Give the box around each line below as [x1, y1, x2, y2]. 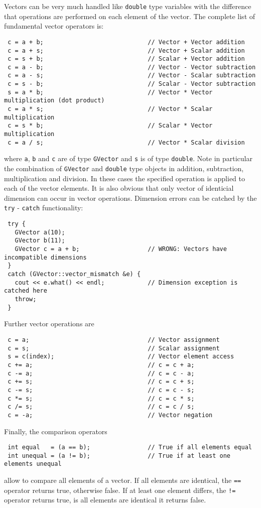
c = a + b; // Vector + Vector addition [8, 38, 245, 46]
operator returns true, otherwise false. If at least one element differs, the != [4, 484, 236, 495]
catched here [4, 287, 47, 295]
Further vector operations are [4, 318, 94, 329]
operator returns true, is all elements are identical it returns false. [4, 494, 206, 505]
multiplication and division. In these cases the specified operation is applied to [4, 173, 245, 183]
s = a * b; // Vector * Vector [8, 88, 213, 96]
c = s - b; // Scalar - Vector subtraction [8, 80, 256, 88]
